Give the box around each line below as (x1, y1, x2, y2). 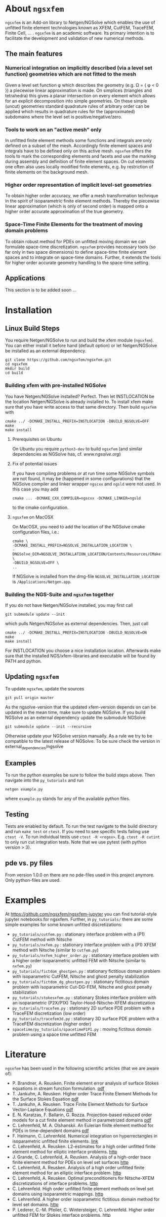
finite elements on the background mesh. (5, 169, 89, 175)
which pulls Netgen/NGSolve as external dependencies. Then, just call (5, 620, 149, 626)
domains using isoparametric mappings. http (12, 1191, 104, 1197)
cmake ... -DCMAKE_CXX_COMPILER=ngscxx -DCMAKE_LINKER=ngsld (12, 496, 141, 501)
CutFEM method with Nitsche (12, 936, 73, 942)
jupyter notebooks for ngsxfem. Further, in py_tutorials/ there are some (5, 916, 153, 922)
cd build (5, 370, 23, 375)
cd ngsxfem (5, 362, 28, 367)
